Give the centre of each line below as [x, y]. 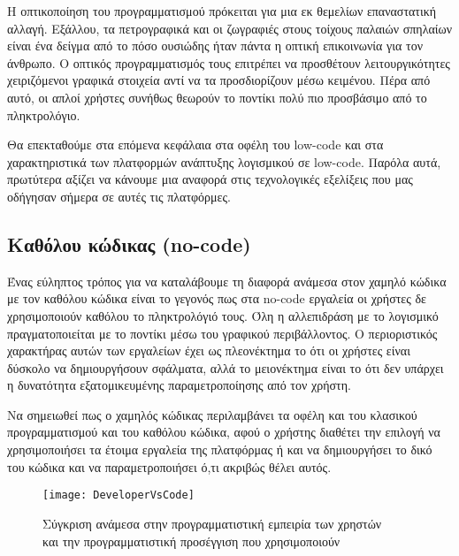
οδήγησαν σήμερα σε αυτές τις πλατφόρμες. [119, 196]
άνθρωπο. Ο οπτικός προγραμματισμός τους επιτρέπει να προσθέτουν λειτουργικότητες [229, 62]
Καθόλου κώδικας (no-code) [129, 244]
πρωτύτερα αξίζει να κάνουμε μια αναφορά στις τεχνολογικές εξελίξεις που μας [210, 179]
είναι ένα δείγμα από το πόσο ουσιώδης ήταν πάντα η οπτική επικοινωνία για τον [215, 46]
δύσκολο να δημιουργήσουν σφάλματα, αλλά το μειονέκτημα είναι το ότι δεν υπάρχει [226, 367]
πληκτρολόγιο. [44, 114]
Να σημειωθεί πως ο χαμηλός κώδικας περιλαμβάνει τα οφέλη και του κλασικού [212, 414]
